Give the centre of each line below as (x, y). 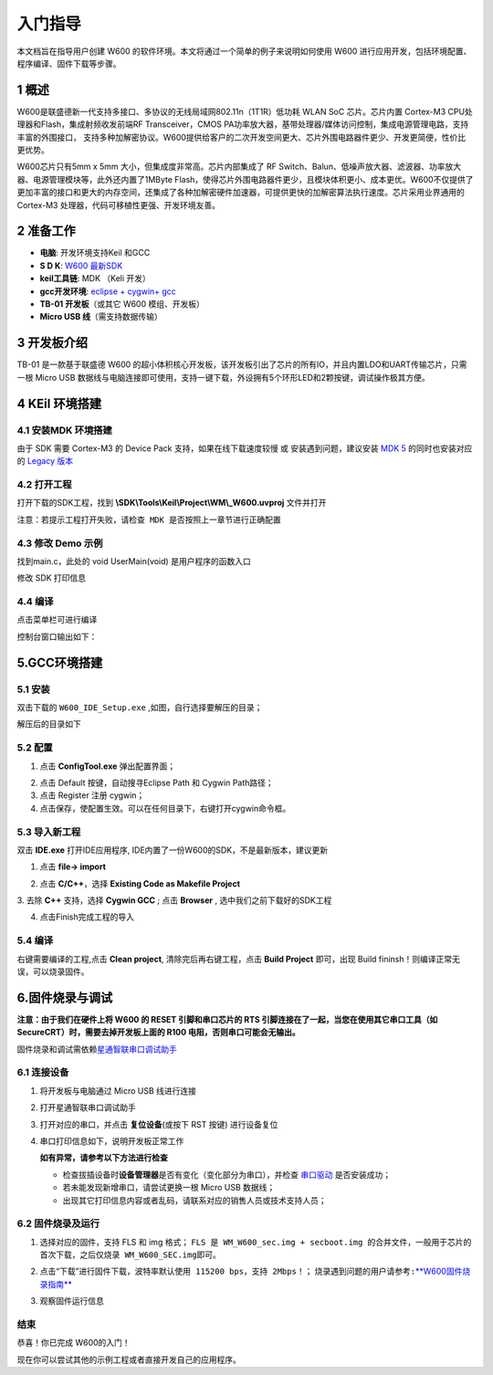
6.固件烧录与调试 (65, 997)
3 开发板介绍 (52, 343)
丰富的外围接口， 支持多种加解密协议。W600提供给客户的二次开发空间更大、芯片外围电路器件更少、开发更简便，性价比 (241, 137)
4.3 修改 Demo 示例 (60, 543)
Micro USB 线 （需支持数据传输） (101, 317)
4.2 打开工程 (44, 485)
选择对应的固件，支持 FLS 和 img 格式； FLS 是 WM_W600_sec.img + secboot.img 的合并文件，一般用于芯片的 (256, 1242)
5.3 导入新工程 (49, 832)
